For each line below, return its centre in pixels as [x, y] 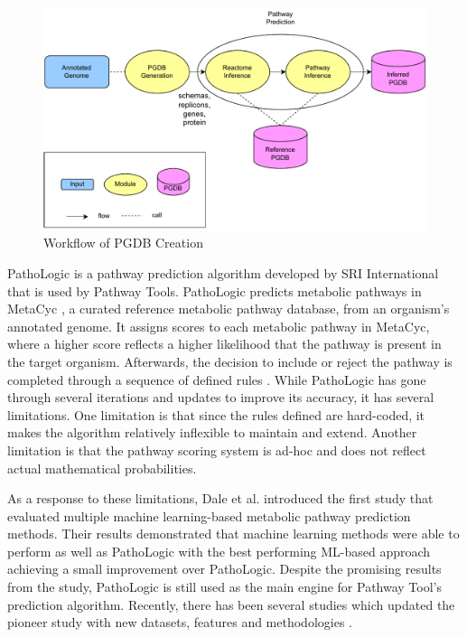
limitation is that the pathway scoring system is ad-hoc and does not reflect [217, 450]
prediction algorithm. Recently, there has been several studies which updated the [231, 604]
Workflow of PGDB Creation [123, 243]
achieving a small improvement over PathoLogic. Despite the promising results [224, 569]
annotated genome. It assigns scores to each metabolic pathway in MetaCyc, [219, 326]
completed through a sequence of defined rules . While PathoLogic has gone [217, 379]
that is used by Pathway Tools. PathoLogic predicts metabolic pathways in [215, 290]
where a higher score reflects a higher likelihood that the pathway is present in [224, 344]
